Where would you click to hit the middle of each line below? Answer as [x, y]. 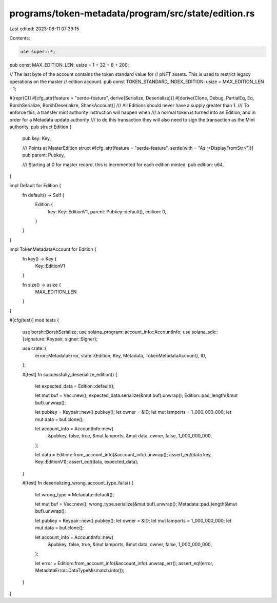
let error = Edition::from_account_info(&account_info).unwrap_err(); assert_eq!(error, [124, 563]
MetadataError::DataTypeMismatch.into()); [80, 570]
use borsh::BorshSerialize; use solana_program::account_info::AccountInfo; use [106, 332]
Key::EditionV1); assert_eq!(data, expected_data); [87, 462]
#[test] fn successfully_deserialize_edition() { [70, 374]
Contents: [20, 38]
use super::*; [38, 52]
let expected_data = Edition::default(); [75, 386]
